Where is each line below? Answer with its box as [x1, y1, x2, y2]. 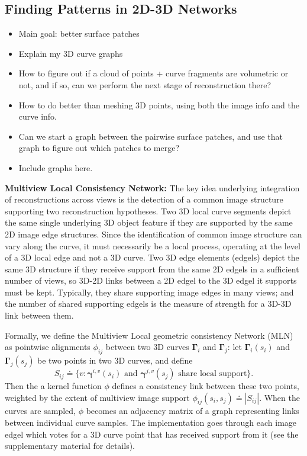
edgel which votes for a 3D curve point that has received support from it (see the [5, 428, 299, 440]
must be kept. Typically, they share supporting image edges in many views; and [5, 285, 294, 298]
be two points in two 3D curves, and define [37, 354, 193, 367]
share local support [178, 370, 247, 378]
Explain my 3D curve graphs [18, 47, 123, 59]
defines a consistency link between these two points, [112, 380, 299, 392]
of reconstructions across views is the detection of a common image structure [5, 193, 283, 205]
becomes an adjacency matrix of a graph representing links [86, 404, 299, 417]
